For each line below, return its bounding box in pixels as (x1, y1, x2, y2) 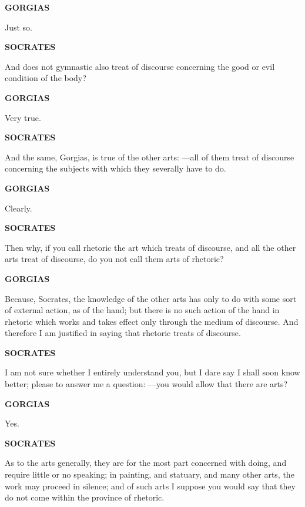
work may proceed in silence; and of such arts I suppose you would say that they (5, 479, 296, 492)
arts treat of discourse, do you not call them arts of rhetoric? (5, 253, 224, 265)
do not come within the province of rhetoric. (5, 491, 165, 503)
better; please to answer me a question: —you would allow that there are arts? (5, 378, 288, 390)
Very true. (5, 111, 41, 123)
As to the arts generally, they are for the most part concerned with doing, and (5, 456, 287, 469)
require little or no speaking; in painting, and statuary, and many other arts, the (5, 468, 294, 481)
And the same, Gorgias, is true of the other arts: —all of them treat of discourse (5, 150, 294, 163)
